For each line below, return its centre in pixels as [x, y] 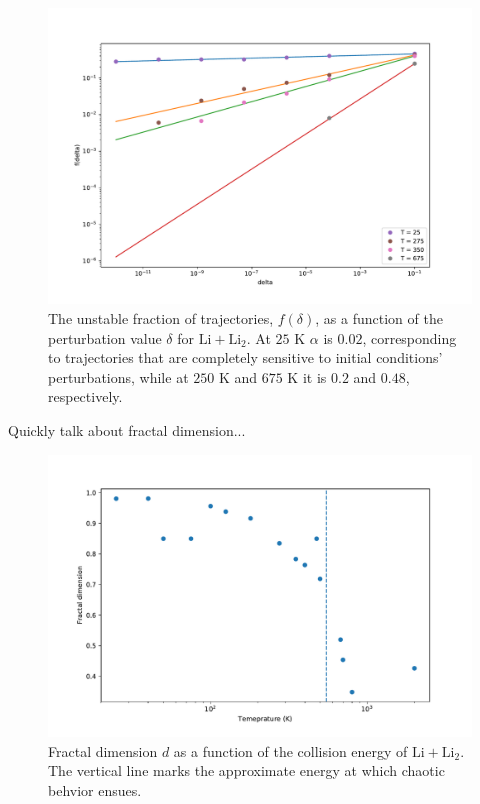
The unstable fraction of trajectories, [161, 318]
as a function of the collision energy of [290, 750]
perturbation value [105, 337]
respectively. [85, 396]
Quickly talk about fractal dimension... [127, 430]
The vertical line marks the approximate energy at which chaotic [246, 770]
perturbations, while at [118, 376]
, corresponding [409, 337]
